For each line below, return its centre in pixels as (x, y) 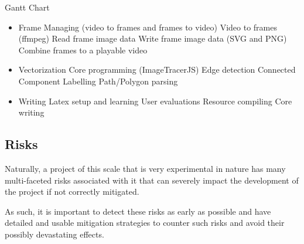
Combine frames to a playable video (83, 50)
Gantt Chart (27, 7)
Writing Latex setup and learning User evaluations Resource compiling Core (155, 101)
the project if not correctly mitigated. (72, 192)
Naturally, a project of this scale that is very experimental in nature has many (145, 168)
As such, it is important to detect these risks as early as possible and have (138, 211)
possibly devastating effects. (54, 234)
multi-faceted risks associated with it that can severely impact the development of (152, 180)
